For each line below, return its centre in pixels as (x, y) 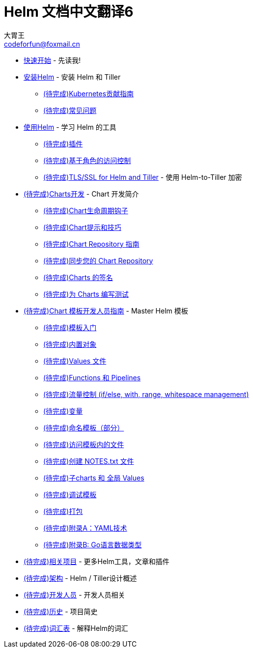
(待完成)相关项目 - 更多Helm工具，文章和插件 (97, 561)
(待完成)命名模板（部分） (84, 427)
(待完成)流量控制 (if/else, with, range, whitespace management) (146, 394)
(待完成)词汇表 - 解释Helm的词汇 (76, 628)
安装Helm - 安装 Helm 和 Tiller (72, 77)
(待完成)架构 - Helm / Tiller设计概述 (80, 578)
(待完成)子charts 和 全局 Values (94, 478)
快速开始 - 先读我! (52, 60)
